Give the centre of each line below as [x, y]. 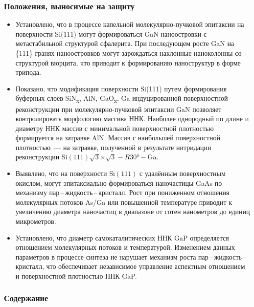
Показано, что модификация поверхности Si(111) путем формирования [121, 88]
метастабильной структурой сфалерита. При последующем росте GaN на [125, 43]
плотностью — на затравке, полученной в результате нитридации [113, 147]
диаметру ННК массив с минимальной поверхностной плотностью [115, 128]
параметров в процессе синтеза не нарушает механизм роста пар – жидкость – [131, 256]
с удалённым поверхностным [183, 173]
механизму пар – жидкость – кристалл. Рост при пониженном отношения [122, 192]
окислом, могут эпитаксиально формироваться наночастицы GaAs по [119, 183]
